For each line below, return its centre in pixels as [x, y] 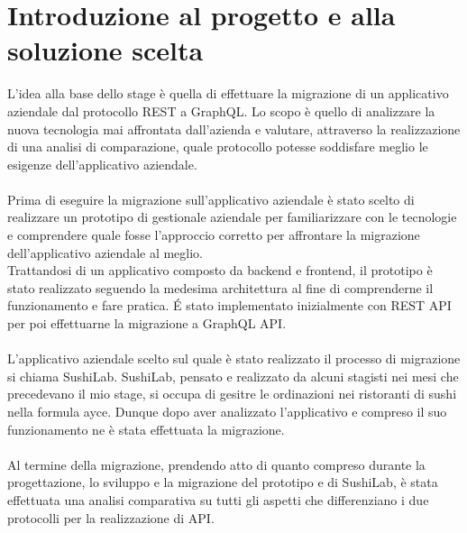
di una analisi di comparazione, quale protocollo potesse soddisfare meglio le [218, 147]
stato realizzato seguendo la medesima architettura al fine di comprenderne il [220, 287]
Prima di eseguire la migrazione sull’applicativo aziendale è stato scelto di [211, 199]
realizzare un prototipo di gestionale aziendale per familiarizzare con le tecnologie [232, 217]
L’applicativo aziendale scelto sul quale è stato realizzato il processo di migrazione [234, 358]
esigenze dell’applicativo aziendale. [102, 164]
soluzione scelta [105, 50]
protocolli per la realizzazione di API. [111, 517]
